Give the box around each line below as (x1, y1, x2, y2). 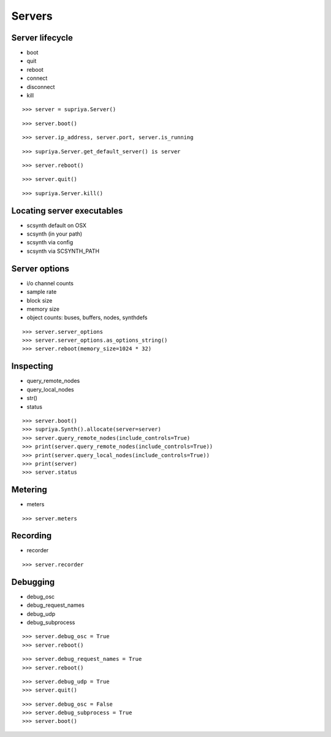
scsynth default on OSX (26, 222, 87, 229)
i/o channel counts (26, 279, 74, 287)
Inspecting (11, 361, 53, 371)
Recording (11, 531, 52, 541)
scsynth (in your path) (26, 230, 83, 237)
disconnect (26, 83, 55, 90)
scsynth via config (26, 239, 74, 246)
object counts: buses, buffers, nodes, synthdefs (26, 314, 148, 322)
